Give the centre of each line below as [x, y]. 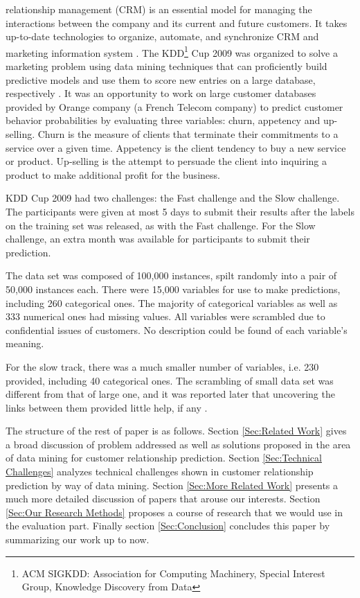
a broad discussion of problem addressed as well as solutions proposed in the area [178, 444]
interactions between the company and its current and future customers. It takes [177, 23]
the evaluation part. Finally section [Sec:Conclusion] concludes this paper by [168, 526]
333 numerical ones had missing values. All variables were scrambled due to [165, 316]
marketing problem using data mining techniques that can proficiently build [166, 66]
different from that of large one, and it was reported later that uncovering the [170, 394]
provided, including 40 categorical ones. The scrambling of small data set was [170, 380]
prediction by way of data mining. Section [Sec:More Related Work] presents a [172, 485]
